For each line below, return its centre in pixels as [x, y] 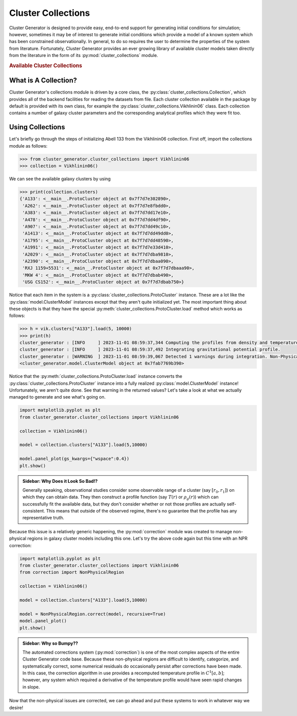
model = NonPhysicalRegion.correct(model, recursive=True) [93, 614]
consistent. [34, 511]
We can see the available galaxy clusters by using [60, 179]
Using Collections [37, 127]
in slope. [31, 687]
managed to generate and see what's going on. [57, 397]
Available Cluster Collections [46, 65]
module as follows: [28, 146]
